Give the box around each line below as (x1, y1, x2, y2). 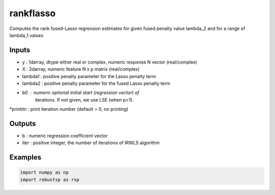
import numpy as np (20, 170, 69, 175)
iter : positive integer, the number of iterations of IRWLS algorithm (22, 140, 160, 146)
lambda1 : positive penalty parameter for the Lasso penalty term (22, 73, 156, 79)
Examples (9, 153, 42, 162)
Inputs (9, 46, 31, 54)
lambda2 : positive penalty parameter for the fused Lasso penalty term (22, 80, 171, 86)
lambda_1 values (9, 32, 43, 38)
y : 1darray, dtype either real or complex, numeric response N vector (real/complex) (22, 59, 197, 65)
